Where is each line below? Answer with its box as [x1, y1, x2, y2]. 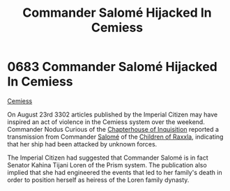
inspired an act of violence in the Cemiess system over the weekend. [7, 117, 206, 126]
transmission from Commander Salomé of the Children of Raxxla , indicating [7, 132, 224, 141]
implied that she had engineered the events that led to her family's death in [7, 168, 222, 176]
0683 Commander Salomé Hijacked [7, 59, 218, 75]
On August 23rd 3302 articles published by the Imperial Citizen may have [7, 110, 218, 119]
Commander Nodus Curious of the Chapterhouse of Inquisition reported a [7, 125, 220, 133]
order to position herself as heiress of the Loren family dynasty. [7, 176, 190, 184]
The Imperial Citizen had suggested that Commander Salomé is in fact [7, 153, 208, 162]
